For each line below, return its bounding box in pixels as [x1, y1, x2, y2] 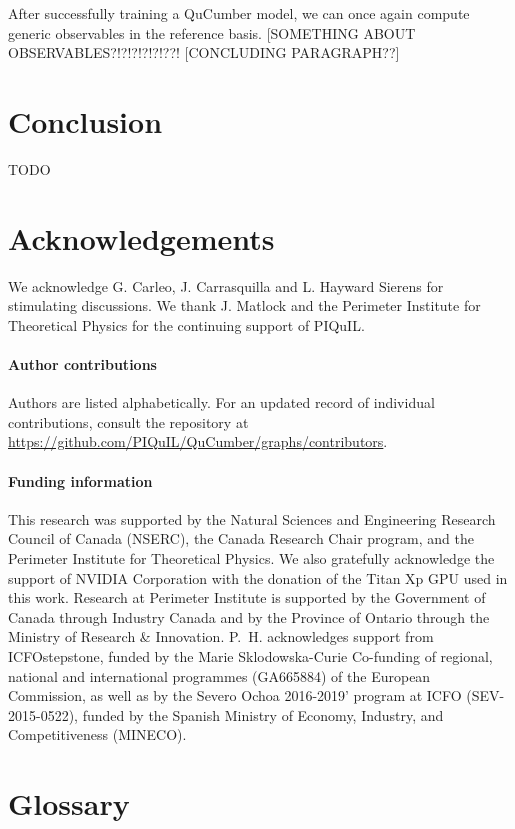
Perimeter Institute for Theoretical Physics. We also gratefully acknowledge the [8, 547, 495, 568]
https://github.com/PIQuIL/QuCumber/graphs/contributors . [8, 431, 388, 452]
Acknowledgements [8, 217, 275, 258]
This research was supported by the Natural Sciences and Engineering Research [8, 508, 496, 529]
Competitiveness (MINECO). [8, 724, 187, 745]
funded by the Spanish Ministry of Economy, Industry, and [82, 704, 444, 725]
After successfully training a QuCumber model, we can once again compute [8, 3, 470, 23]
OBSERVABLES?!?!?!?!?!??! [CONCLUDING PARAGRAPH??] [8, 42, 400, 63]
